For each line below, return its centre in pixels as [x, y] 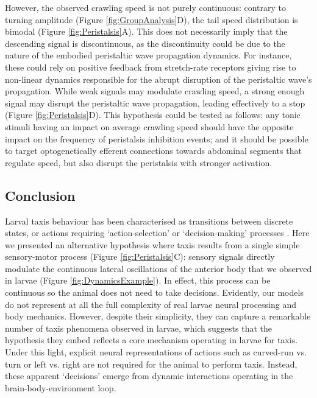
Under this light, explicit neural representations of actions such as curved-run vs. [156, 352]
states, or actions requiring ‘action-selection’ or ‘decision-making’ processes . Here [157, 233]
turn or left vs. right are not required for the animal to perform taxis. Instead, [151, 364]
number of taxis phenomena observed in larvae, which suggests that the [138, 328]
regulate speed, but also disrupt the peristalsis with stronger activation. [139, 162]
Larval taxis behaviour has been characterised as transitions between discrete [149, 221]
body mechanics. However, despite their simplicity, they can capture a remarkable [158, 316]
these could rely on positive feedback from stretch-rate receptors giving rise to [151, 67]
